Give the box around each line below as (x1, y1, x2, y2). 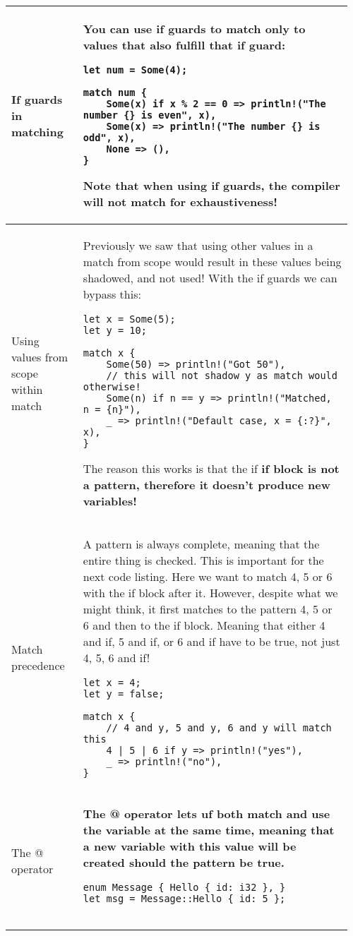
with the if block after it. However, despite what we (83, 584, 338, 601)
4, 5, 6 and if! (83, 649, 150, 666)
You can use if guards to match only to (83, 20, 306, 37)
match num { (83, 87, 147, 98)
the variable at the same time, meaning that (83, 822, 335, 838)
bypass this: (83, 286, 141, 302)
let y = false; (83, 688, 164, 700)
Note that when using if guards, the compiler (83, 177, 340, 193)
